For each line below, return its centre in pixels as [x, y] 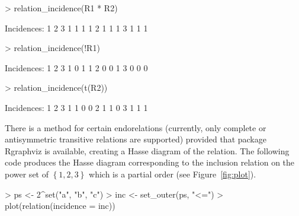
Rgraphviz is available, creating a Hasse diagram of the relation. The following [147, 150]
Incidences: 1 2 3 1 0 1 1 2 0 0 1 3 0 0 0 [76, 67]
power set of [27, 174]
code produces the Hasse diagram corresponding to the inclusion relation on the [150, 162]
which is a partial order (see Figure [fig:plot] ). [173, 174]
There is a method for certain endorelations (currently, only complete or [136, 127]
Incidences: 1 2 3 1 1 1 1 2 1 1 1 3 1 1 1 [76, 28]
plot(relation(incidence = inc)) [60, 206]
